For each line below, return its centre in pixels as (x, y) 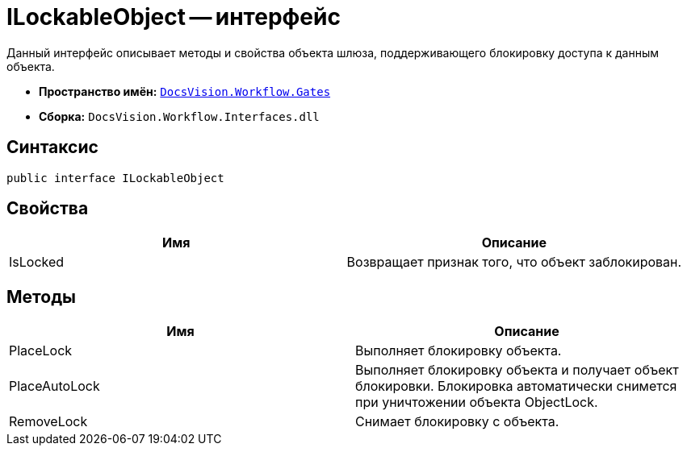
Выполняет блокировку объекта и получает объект (517, 370)
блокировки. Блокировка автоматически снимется (516, 386)
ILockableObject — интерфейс (174, 17)
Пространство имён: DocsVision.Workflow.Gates (185, 91)
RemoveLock (48, 422)
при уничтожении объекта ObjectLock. (477, 402)
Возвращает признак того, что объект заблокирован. (514, 262)
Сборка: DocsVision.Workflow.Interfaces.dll (179, 116)
